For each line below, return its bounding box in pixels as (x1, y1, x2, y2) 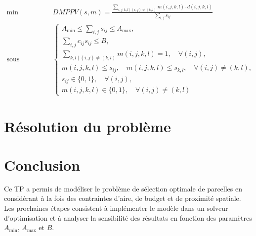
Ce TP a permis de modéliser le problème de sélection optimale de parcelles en (4, 183, 243, 193)
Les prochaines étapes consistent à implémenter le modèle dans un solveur (4, 203, 228, 213)
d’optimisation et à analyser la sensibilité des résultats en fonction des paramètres (4, 212, 252, 223)
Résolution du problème (4, 116, 171, 136)
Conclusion (4, 154, 81, 175)
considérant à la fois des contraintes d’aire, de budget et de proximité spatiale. (4, 193, 241, 203)
